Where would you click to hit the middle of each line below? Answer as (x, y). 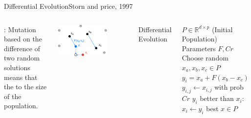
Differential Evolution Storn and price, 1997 (68, 6)
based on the (23, 39)
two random (22, 58)
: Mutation (20, 29)
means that (21, 77)
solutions (17, 67)
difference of (22, 48)
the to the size (25, 87)
